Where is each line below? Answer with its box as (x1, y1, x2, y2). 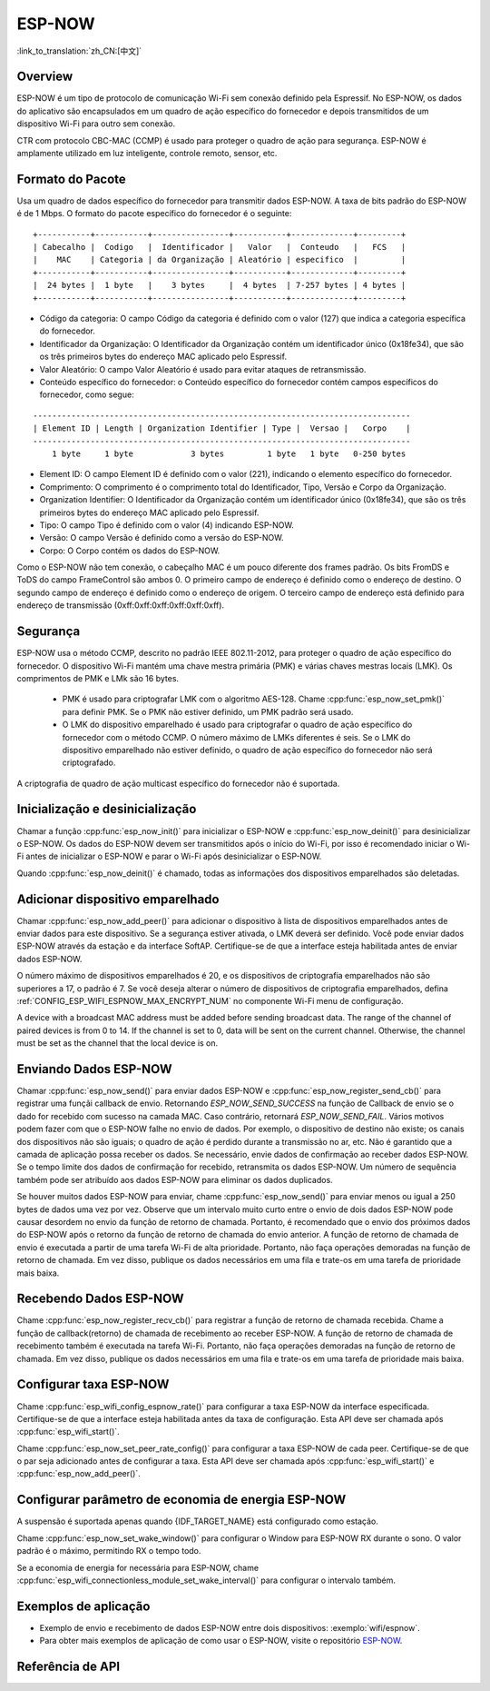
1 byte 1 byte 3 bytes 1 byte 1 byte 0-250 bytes (51, 448, 407, 459)
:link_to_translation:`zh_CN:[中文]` (16, 45, 142, 56)
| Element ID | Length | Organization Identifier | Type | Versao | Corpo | (33, 423, 411, 433)
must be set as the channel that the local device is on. (16, 1038, 219, 1049)
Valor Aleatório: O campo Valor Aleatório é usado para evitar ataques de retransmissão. (39, 363, 367, 374)
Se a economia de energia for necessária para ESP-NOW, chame (16, 1562, 259, 1573)
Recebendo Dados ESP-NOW (16, 1291, 184, 1307)
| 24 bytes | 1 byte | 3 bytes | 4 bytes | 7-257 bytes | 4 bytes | (33, 280, 407, 291)
